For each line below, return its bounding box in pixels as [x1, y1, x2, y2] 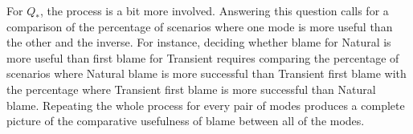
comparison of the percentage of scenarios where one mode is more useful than [6, 18, 393, 35]
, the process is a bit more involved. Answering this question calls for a [39, 2, 389, 18]
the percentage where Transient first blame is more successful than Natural [6, 80, 376, 97]
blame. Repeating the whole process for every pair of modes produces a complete [6, 96, 405, 113]
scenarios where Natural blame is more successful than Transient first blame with [6, 65, 407, 82]
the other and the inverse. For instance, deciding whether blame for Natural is [6, 34, 391, 51]
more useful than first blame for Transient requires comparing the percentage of [6, 49, 399, 66]
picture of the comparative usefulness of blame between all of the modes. [6, 112, 365, 129]
